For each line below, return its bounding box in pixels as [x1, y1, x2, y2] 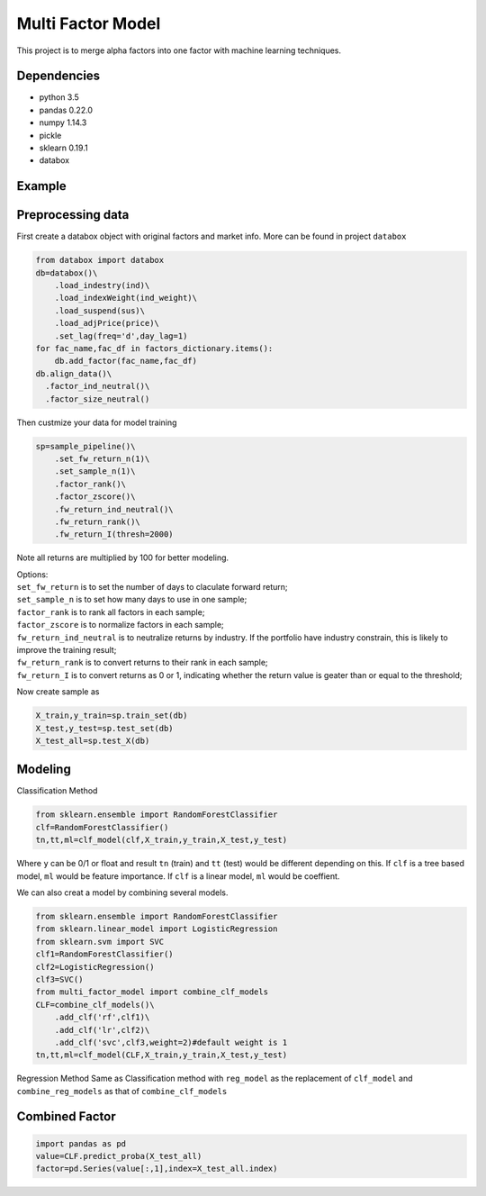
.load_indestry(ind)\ [54, 280, 150, 291]
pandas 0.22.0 [39, 104, 94, 115]
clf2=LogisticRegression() [35, 962, 155, 972]
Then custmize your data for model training [16, 417, 177, 428]
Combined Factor [16, 1109, 116, 1125]
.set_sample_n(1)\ [54, 467, 136, 476]
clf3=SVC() [35, 974, 84, 984]
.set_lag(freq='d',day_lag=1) [54, 331, 188, 341]
